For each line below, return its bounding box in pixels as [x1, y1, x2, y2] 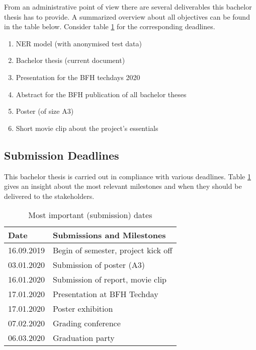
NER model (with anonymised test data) [16, 38, 142, 48]
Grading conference [52, 317, 121, 329]
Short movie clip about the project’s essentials [16, 122, 158, 133]
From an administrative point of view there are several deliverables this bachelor [4, 2, 252, 12]
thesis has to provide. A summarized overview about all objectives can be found [4, 11, 250, 22]
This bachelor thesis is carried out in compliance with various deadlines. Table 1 [4, 171, 251, 181]
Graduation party [52, 332, 115, 344]
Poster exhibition [52, 303, 113, 315]
